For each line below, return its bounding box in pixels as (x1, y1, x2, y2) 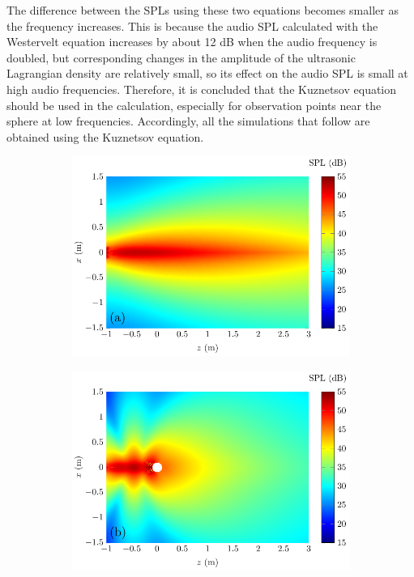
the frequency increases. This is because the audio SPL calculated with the (6, 17, 378, 34)
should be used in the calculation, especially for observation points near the (6, 96, 382, 113)
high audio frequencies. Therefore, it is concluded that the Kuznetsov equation (6, 80, 397, 97)
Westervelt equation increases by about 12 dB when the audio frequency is (6, 33, 378, 50)
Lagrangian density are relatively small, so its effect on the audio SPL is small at (6, 65, 408, 82)
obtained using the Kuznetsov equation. (6, 128, 204, 145)
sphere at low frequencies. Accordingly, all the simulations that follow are (6, 112, 370, 129)
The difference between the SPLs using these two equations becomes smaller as (6, 2, 399, 18)
